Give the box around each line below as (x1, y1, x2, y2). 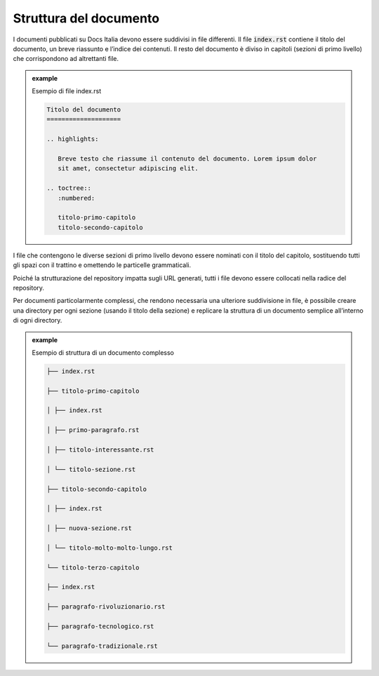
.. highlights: (46, 135, 99, 143)
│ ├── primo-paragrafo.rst (46, 426, 140, 434)
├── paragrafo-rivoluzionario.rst (46, 603, 166, 611)
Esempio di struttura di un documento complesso (32, 348, 175, 357)
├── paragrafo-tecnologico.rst (46, 623, 154, 630)
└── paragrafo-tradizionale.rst (46, 642, 158, 650)
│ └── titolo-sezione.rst (46, 465, 136, 473)
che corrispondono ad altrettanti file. (13, 55, 119, 63)
